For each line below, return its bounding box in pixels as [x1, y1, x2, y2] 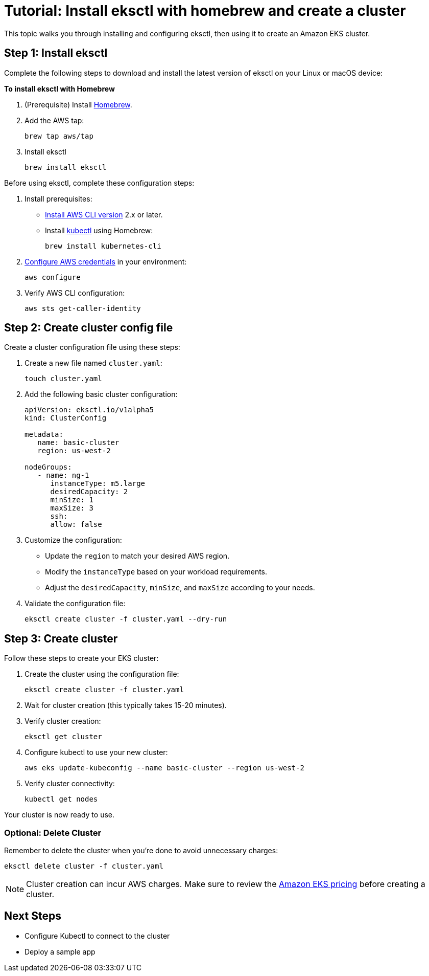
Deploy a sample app [25, 947, 96, 956]
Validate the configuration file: [25, 599, 126, 608]
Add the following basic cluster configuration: [25, 390, 178, 399]
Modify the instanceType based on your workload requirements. [45, 567, 268, 576]
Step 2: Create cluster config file [4, 321, 173, 335]
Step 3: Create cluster [4, 632, 118, 645]
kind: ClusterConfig [25, 414, 107, 423]
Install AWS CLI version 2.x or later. [45, 210, 163, 219]
